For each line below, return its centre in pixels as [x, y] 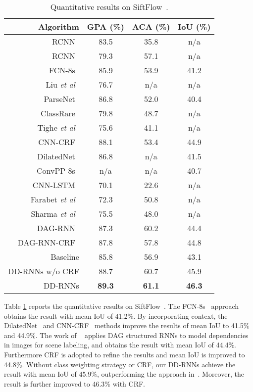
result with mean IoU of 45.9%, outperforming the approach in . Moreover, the [124, 374]
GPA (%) [106, 26]
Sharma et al [53, 214]
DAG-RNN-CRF [46, 242]
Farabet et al [53, 199]
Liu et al [60, 84]
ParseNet [59, 99]
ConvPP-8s [56, 171]
